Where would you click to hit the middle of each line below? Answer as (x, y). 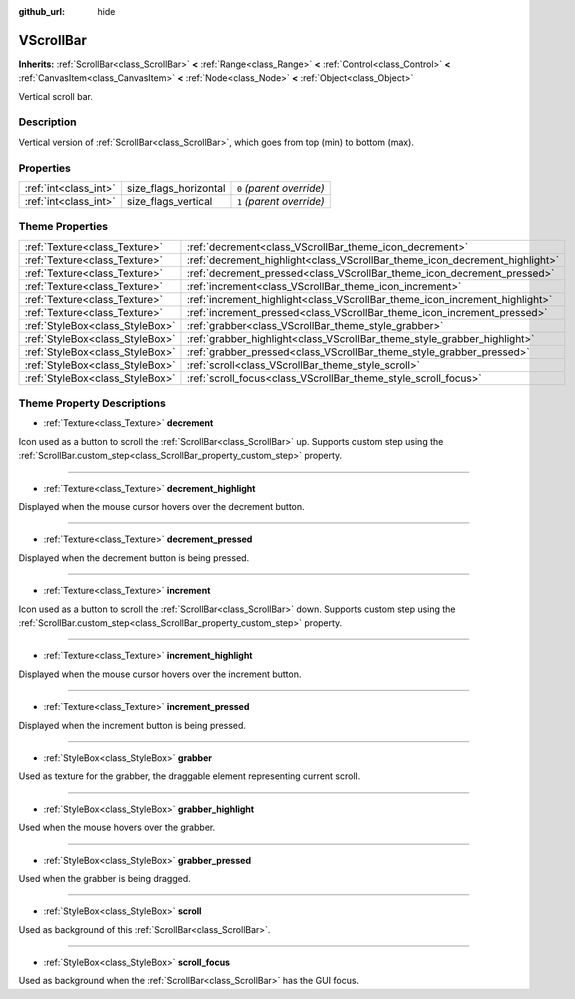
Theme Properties (63, 227)
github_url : (41, 11)
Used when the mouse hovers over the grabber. (117, 827)
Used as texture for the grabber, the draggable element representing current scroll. (189, 776)
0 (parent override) (280, 188)
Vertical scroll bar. (56, 96)
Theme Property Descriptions (92, 403)
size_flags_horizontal (176, 188)
